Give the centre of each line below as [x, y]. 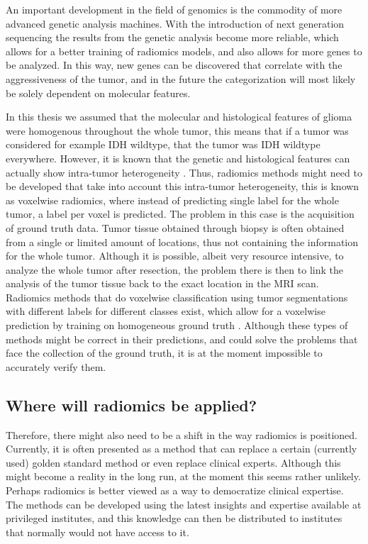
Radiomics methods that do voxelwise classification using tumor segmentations [177, 297]
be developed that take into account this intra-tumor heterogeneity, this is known [183, 186]
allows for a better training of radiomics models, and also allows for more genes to [184, 51]
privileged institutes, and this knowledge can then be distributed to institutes [174, 518]
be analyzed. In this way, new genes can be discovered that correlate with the [174, 65]
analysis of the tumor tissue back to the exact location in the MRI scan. [162, 283]
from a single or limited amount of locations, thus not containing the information [182, 242]
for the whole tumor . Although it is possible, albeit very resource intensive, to [175, 256]
